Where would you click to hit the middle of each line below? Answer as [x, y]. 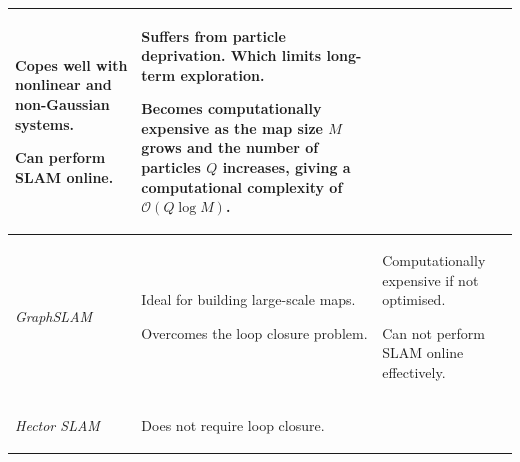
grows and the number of [230, 147]
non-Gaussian [62, 104]
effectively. [414, 372]
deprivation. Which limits [231, 55]
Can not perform [433, 332]
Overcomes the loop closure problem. [254, 332]
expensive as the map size [232, 127]
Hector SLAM [57, 424]
